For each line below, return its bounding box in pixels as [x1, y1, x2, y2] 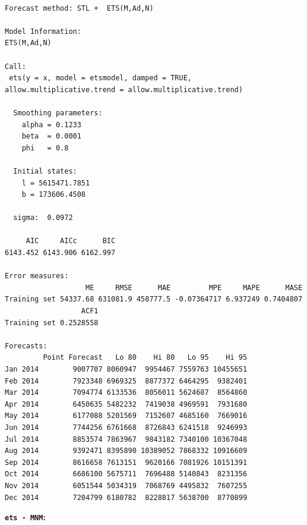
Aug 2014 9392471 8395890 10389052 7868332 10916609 [5, 447, 248, 455]
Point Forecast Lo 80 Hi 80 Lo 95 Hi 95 [43, 353, 248, 362]
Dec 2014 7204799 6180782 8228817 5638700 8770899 [5, 493, 248, 502]
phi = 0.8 [21, 143, 69, 152]
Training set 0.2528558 [5, 318, 99, 327]
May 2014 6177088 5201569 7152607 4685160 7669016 [5, 411, 248, 420]
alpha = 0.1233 [21, 120, 81, 129]
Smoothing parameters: [13, 108, 103, 117]
